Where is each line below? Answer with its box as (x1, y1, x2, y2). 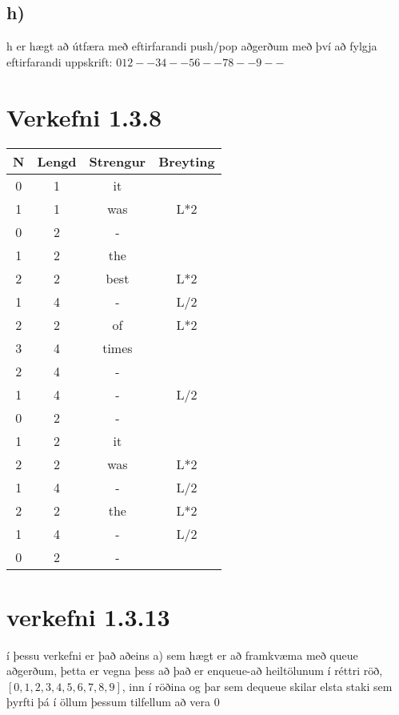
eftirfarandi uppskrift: (6, 53, 113, 70)
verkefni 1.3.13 (6, 600, 170, 633)
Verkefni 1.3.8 (6, 100, 162, 133)
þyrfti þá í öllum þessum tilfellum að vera (6, 693, 210, 710)
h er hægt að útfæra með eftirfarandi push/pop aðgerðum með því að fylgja (6, 38, 377, 54)
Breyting (158, 151, 215, 171)
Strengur (89, 151, 146, 171)
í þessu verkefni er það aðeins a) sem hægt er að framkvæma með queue (6, 646, 358, 663)
